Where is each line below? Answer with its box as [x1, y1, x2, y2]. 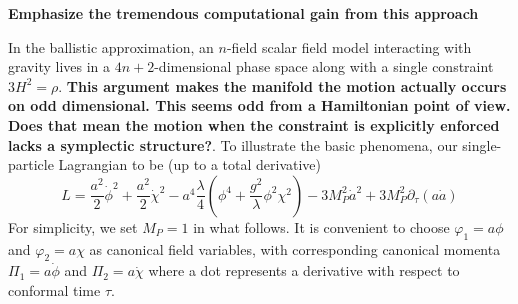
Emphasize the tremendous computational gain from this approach [8, 3, 479, 23]
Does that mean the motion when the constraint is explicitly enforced [8, 114, 500, 135]
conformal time [8, 279, 101, 300]
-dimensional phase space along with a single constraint [154, 56, 494, 77]
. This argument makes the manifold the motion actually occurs [58, 75, 507, 96]
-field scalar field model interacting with [226, 36, 472, 57]
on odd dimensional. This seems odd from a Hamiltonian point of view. [8, 95, 511, 116]
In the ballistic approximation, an [8, 36, 214, 57]
